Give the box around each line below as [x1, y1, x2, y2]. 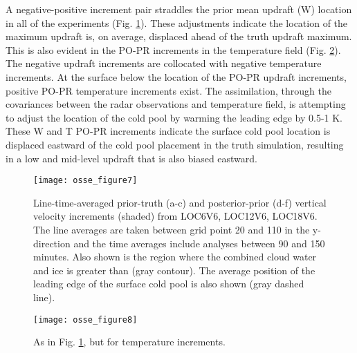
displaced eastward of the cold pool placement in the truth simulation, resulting [6, 137, 344, 151]
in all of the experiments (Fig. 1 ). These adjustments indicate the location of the [6, 15, 348, 30]
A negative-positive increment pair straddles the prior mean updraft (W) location [6, 2, 352, 16]
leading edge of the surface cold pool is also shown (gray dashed [33, 276, 304, 291]
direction [33, 236, 71, 250]
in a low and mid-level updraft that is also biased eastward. [6, 151, 257, 165]
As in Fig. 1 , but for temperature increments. [33, 334, 226, 349]
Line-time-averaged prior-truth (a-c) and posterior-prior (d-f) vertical [33, 195, 327, 209]
